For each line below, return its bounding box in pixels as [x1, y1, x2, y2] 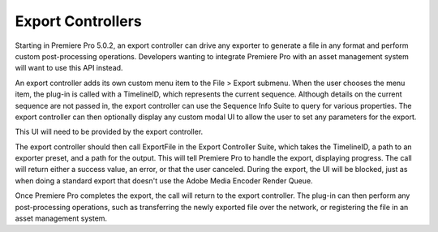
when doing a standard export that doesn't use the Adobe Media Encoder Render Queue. [15, 175, 313, 186]
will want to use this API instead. [15, 63, 123, 73]
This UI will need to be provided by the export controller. [15, 127, 204, 137]
